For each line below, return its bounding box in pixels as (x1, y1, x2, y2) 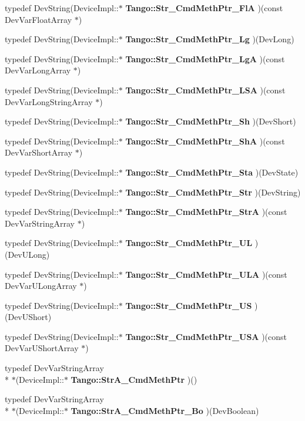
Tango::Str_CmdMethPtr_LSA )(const (125, 83, 286, 96)
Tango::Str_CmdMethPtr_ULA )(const (125, 268, 287, 280)
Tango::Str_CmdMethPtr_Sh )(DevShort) (125, 115, 296, 127)
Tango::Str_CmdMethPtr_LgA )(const (125, 52, 285, 65)
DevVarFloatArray (5, 13, 72, 25)
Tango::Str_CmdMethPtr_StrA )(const (125, 206, 287, 218)
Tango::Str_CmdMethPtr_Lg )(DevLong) (125, 33, 294, 45)
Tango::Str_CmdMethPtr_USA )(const (125, 330, 287, 342)
